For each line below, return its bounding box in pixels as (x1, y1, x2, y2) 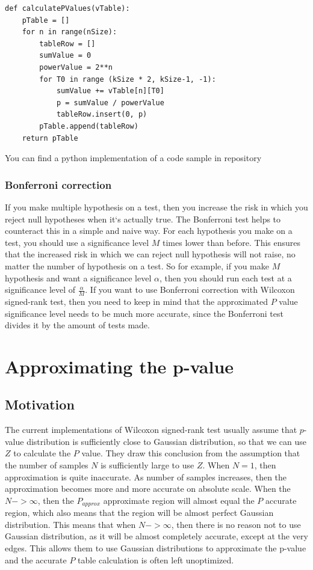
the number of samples (5, 459, 88, 471)
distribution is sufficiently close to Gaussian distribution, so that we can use (26, 435, 306, 447)
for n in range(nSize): (22, 28, 117, 37)
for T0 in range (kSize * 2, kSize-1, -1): (39, 75, 216, 84)
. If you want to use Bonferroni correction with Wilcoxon (85, 283, 295, 296)
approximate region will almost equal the (103, 494, 255, 506)
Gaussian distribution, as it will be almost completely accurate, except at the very (5, 530, 308, 542)
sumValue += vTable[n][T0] (56, 87, 164, 96)
